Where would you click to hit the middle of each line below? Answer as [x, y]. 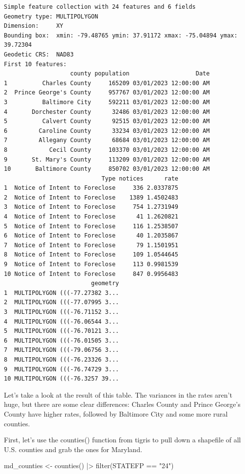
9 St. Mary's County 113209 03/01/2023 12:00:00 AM [107, 159]
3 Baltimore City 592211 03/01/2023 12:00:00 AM [107, 102]
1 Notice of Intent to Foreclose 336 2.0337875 [91, 188]
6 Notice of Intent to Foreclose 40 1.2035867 [91, 236]
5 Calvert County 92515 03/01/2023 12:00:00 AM [107, 121]
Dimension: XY [34, 26]
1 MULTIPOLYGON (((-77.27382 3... [62, 293]
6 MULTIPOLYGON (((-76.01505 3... [62, 340]
